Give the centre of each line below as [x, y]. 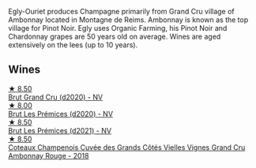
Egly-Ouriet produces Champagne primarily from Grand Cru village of [121, 11]
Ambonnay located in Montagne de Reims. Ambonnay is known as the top [128, 20]
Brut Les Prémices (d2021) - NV [60, 130]
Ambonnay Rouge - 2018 [49, 155]
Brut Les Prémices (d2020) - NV [60, 114]
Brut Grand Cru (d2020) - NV [56, 97]
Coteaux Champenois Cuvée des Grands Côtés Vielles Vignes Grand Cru [127, 147]
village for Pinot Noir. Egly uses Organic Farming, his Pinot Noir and [118, 28]
